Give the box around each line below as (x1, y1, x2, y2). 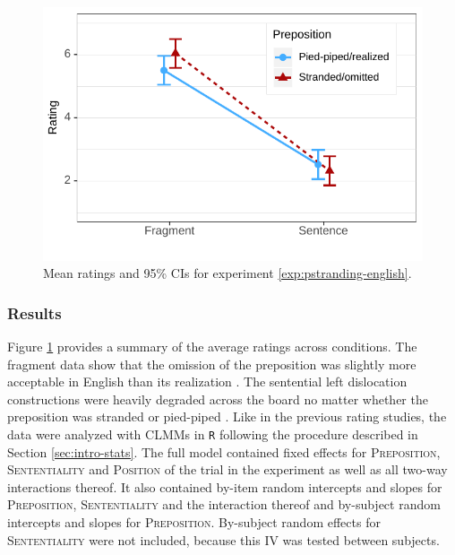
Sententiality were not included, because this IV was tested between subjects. (7, 530, 440, 549)
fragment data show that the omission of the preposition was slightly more (7, 354, 416, 373)
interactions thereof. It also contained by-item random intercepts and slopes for (7, 477, 442, 496)
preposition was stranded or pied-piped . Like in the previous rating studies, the (7, 407, 447, 426)
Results (7, 301, 62, 324)
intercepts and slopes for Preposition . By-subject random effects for (7, 513, 381, 532)
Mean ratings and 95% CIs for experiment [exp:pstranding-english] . (43, 264, 412, 282)
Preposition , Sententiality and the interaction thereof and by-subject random (7, 495, 441, 514)
